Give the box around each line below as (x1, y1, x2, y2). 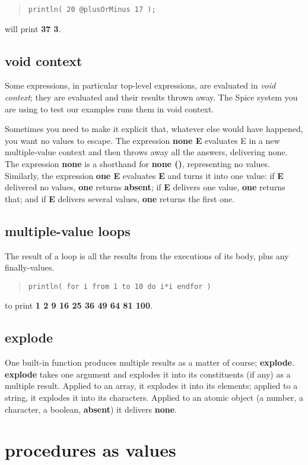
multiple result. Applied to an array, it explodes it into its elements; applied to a (5, 379, 298, 392)
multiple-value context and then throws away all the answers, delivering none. (5, 146, 288, 158)
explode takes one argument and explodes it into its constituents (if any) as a (5, 367, 291, 380)
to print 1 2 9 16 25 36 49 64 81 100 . (5, 299, 153, 312)
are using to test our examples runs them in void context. (5, 102, 214, 115)
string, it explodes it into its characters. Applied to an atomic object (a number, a (5, 391, 303, 404)
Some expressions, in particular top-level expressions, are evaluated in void (5, 79, 276, 92)
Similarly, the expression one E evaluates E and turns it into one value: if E (5, 169, 284, 181)
